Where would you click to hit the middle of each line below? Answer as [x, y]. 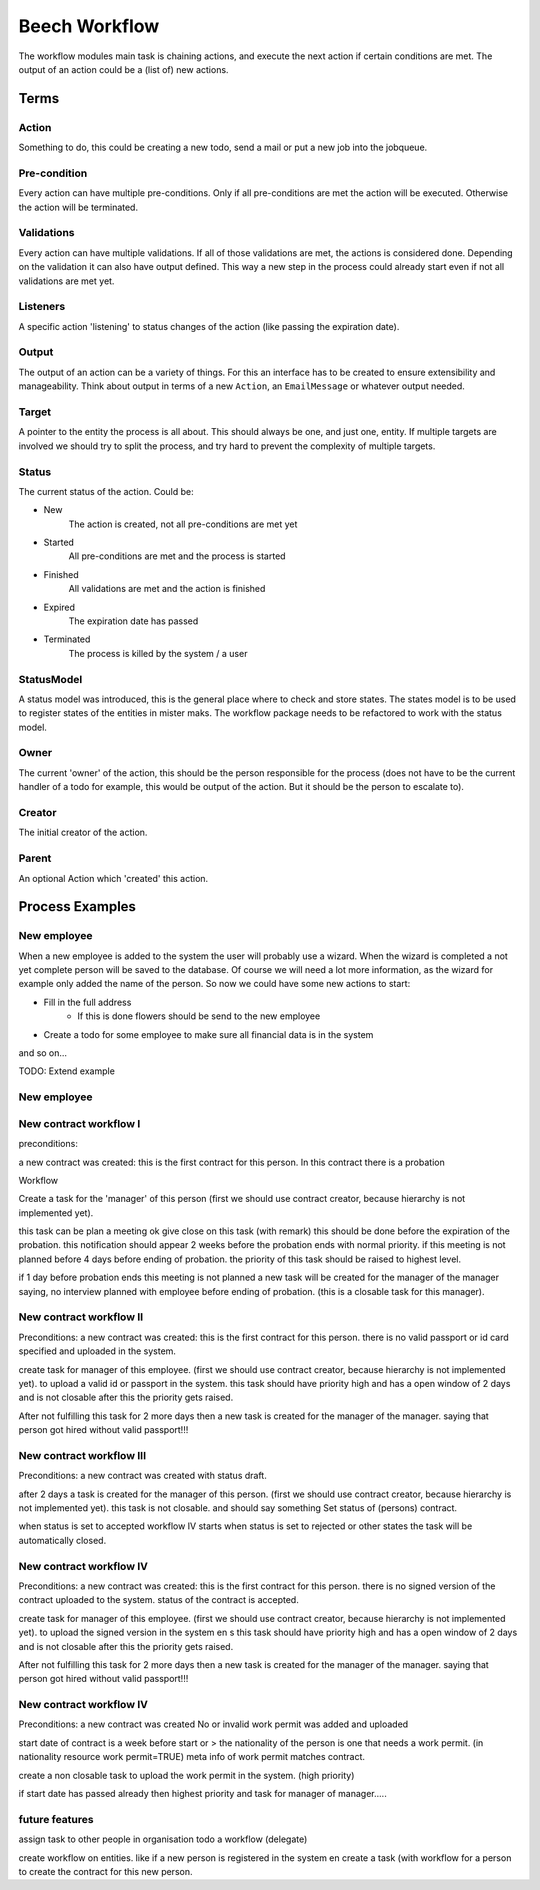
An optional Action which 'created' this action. [113, 878]
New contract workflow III [82, 1455]
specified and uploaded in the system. [97, 1351]
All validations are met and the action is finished [167, 589]
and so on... [43, 1053]
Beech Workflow [89, 26]
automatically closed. [62, 1540]
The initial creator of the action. [83, 832]
